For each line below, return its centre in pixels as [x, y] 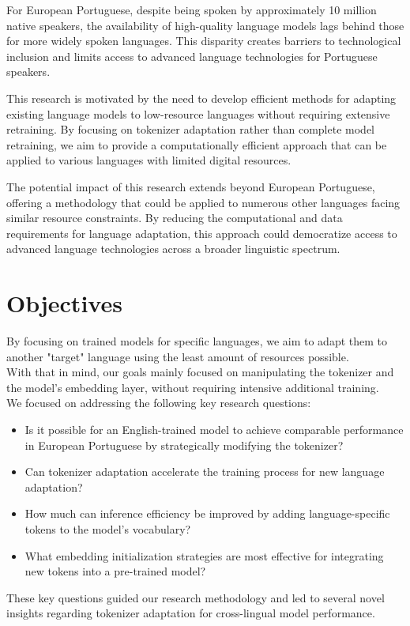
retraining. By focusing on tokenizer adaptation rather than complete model [191, 129]
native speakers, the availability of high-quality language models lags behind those [205, 25]
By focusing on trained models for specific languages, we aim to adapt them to [197, 341]
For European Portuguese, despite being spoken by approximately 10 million [192, 9]
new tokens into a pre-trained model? [115, 571]
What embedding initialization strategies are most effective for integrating [204, 555]
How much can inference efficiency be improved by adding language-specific [207, 513]
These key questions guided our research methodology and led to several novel [196, 597]
